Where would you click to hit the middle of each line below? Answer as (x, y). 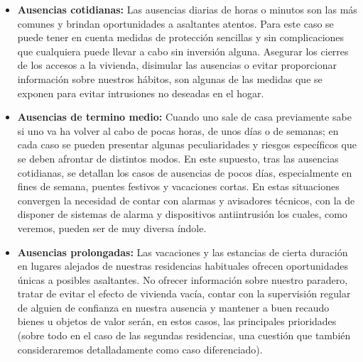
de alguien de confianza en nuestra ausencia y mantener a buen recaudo (173, 307)
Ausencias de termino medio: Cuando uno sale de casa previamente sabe (184, 117)
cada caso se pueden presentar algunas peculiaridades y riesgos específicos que (187, 144)
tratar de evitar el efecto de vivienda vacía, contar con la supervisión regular (184, 294)
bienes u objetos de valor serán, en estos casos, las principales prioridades (177, 321)
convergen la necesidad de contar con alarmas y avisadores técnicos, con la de (186, 200)
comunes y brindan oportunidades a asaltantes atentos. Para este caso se (175, 23)
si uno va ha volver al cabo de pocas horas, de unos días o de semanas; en (178, 130)
